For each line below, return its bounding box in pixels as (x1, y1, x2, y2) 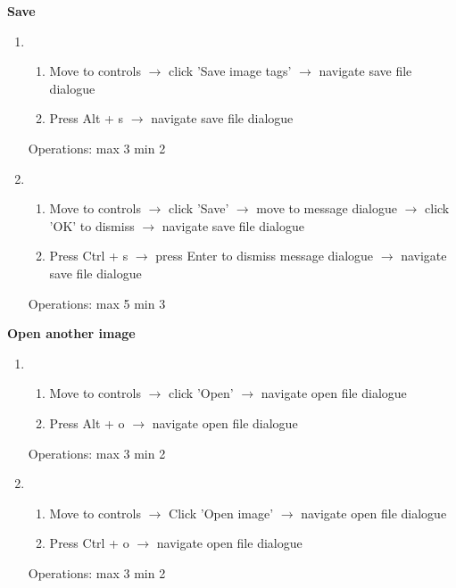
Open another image (7, 324, 136, 343)
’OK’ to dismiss (49, 216, 135, 235)
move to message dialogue (256, 199, 397, 218)
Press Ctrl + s (49, 246, 129, 265)
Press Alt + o (49, 413, 125, 432)
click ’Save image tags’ (169, 62, 292, 80)
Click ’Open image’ (169, 503, 274, 522)
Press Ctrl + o (49, 534, 129, 552)
